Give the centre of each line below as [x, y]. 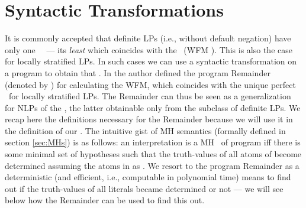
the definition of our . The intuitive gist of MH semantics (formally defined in [145, 130]
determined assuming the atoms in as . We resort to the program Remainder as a [152, 165]
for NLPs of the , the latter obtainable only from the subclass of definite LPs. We [153, 107]
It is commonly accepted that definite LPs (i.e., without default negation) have [148, 38]
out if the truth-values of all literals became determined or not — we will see [144, 188]
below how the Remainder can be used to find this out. [105, 200]
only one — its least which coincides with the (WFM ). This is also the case [149, 49]
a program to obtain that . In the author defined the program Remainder [138, 72]
